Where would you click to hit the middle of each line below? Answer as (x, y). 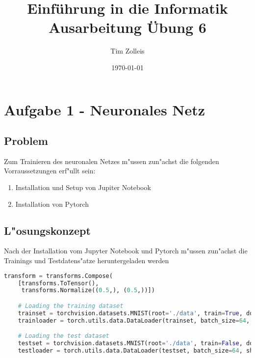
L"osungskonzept (47, 230)
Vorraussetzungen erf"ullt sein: (50, 171)
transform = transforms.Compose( (58, 276)
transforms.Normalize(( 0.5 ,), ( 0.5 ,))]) (88, 290)
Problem (26, 141)
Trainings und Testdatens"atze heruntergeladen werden (87, 261)
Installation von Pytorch (52, 204)
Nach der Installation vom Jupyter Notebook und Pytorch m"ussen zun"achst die (126, 251)
